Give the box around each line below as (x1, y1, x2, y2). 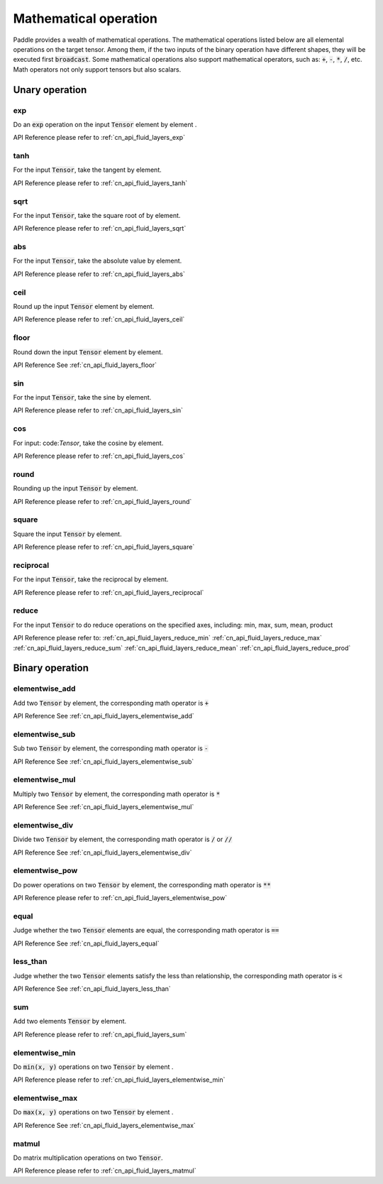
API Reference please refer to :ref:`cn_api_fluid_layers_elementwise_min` (13, 1075, 226, 1084)
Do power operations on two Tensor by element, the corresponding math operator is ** (13, 880, 271, 889)
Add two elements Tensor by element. (13, 1017, 127, 1026)
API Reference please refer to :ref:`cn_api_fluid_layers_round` (13, 497, 192, 505)
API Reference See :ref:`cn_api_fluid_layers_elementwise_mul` (13, 803, 194, 811)
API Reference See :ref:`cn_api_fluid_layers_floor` (13, 361, 157, 369)
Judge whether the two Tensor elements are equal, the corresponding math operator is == (13, 926, 279, 935)
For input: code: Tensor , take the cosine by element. (13, 439, 164, 447)
